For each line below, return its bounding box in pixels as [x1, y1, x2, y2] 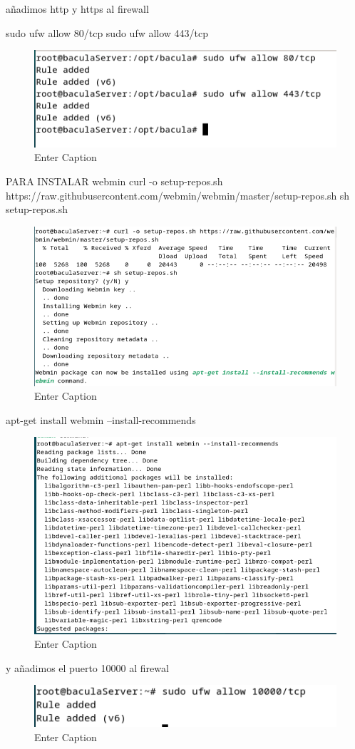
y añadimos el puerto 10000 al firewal [6, 660, 169, 675]
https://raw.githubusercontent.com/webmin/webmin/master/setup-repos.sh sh [6, 187, 350, 202]
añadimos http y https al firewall [6, 1, 149, 16]
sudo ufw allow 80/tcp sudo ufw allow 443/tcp [6, 25, 209, 40]
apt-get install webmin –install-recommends [6, 412, 196, 427]
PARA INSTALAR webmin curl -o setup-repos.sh [6, 173, 223, 188]
